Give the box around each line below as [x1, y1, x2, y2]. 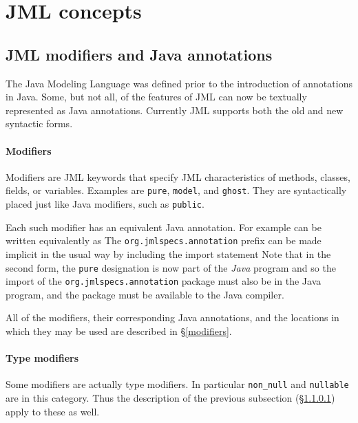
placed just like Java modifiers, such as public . [6, 197, 204, 210]
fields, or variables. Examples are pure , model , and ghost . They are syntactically [6, 183, 347, 197]
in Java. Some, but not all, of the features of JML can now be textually [6, 89, 307, 104]
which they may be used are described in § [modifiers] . [6, 324, 232, 338]
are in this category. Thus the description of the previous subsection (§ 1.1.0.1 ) [6, 391, 335, 405]
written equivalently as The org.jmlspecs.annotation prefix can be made [6, 233, 322, 248]
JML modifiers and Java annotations [6, 43, 273, 65]
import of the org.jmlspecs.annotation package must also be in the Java [6, 274, 322, 288]
